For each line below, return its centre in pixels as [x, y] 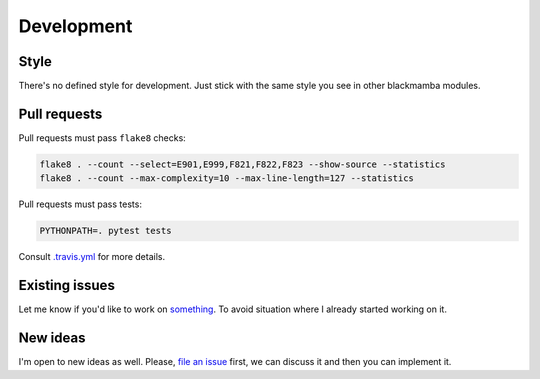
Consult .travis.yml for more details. [91, 257]
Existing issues [66, 285]
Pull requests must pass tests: [80, 204]
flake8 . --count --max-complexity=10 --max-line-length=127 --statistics [227, 178]
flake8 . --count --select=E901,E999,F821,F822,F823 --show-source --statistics [242, 164]
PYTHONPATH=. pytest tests [105, 231]
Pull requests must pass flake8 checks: [102, 137]
